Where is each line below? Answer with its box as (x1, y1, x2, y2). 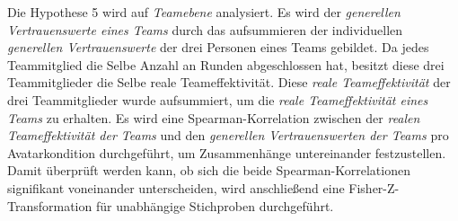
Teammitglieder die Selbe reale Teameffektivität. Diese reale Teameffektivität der (7, 73, 451, 92)
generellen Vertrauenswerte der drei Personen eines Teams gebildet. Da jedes (7, 38, 429, 57)
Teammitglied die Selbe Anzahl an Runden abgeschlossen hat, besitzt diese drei (7, 55, 445, 74)
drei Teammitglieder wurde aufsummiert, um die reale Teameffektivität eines (7, 90, 428, 109)
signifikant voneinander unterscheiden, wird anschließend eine (7, 178, 345, 197)
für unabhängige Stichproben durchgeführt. (95, 196, 334, 215)
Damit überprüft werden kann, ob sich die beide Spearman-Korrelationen (7, 161, 410, 180)
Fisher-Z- (348, 178, 400, 197)
